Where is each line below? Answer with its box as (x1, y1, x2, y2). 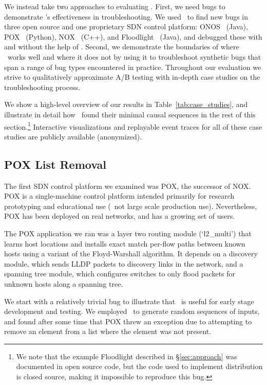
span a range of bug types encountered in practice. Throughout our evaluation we (4, 61, 261, 72)
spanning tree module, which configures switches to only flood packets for (4, 268, 236, 279)
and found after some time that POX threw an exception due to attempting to (4, 316, 252, 326)
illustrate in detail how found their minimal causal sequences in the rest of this (4, 109, 256, 119)
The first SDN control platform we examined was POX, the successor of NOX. (4, 180, 251, 191)
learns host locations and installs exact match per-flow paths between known (4, 238, 245, 249)
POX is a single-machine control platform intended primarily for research (4, 190, 235, 201)
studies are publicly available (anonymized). (4, 131, 142, 142)
